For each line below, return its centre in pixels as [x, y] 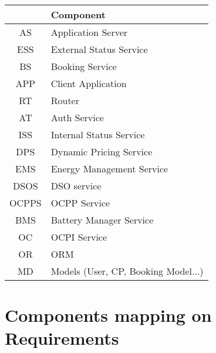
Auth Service [77, 117]
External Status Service [99, 49]
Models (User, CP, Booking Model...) [127, 271]
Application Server [89, 32]
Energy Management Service [109, 169]
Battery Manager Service [102, 220]
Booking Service [84, 66]
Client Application [89, 83]
